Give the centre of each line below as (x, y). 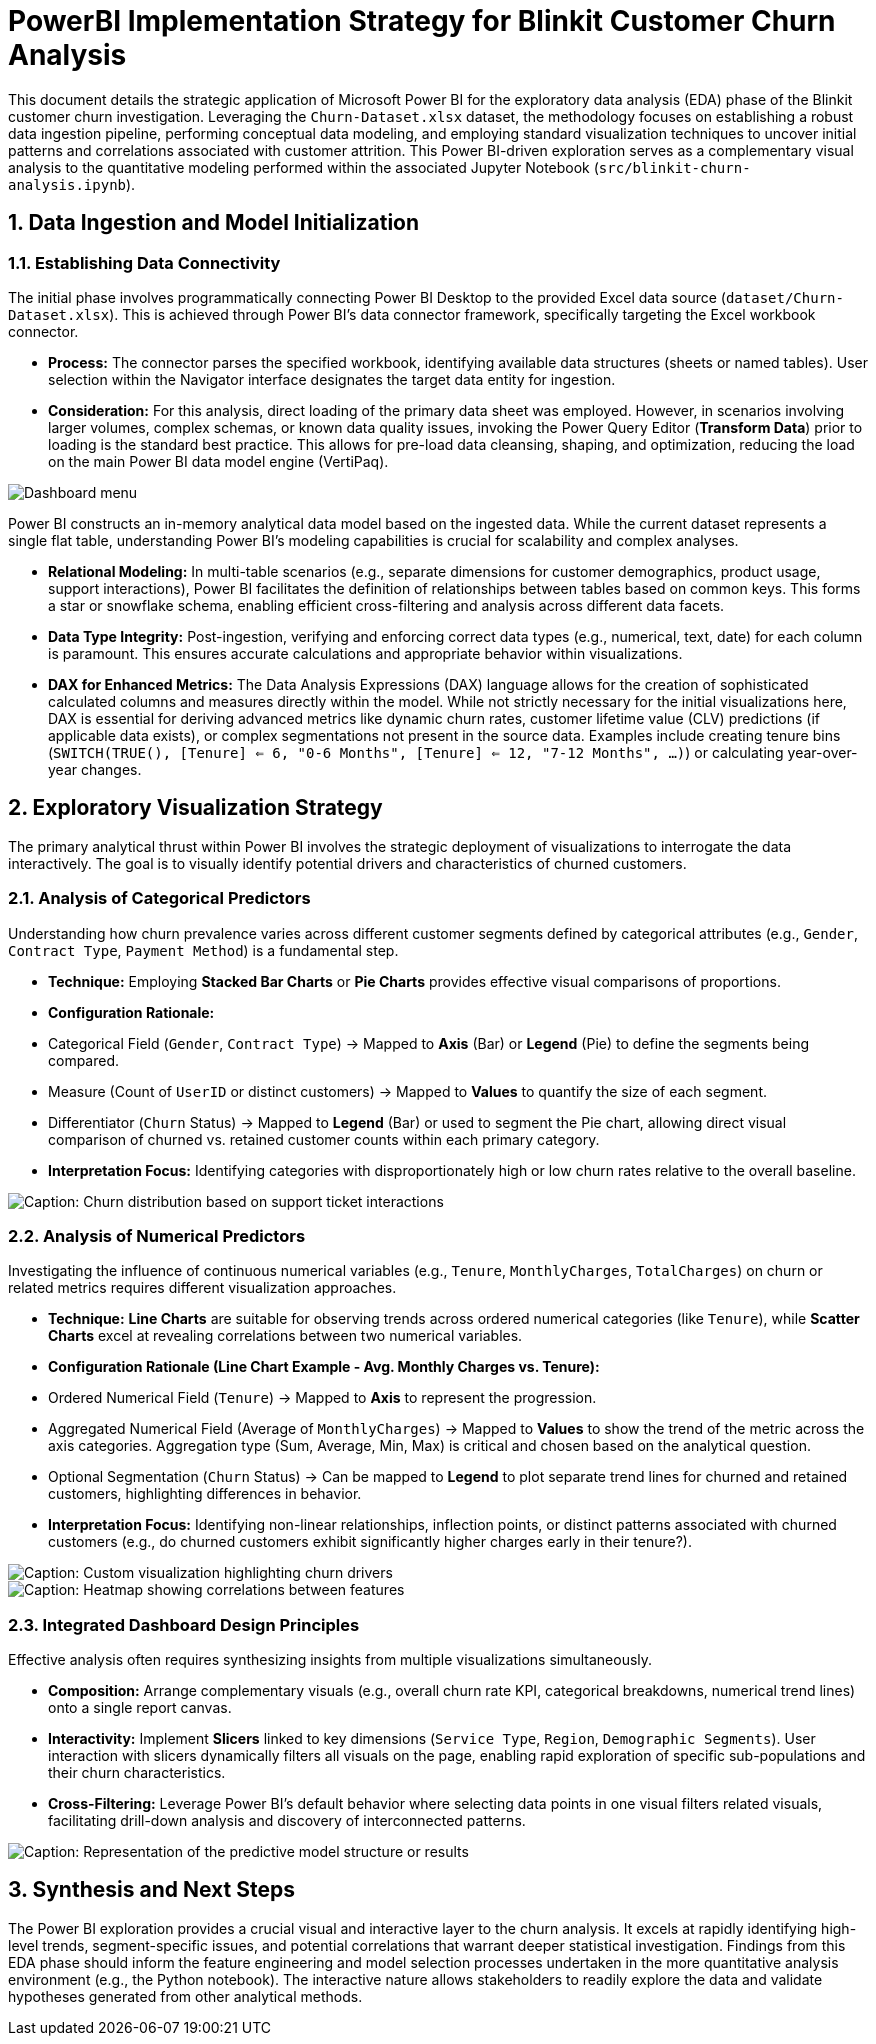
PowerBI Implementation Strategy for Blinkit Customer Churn (422, 21)
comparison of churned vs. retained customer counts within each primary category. (324, 1139)
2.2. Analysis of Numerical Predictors (157, 1235)
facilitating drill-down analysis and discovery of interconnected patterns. (287, 1821)
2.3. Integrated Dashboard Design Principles (184, 1624)
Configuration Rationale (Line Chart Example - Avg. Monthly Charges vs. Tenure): (324, 1367)
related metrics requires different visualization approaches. (202, 1288)
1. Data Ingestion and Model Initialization (214, 223)
